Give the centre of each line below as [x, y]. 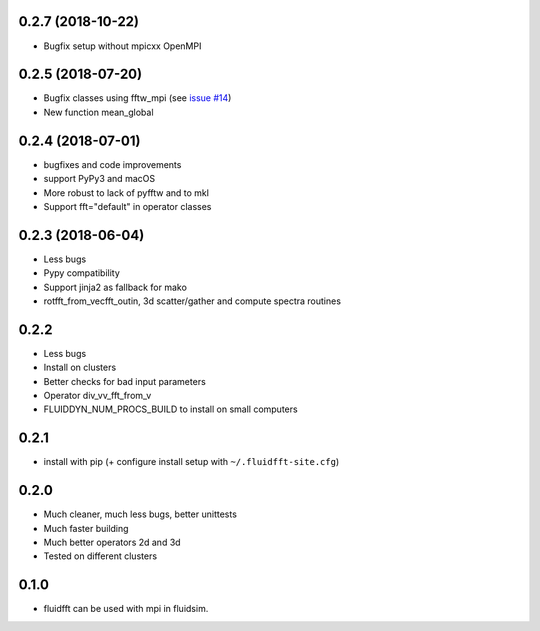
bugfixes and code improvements [112, 164]
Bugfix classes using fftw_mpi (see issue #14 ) [137, 98]
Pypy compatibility [81, 273]
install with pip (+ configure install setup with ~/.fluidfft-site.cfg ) [191, 462]
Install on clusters [80, 367]
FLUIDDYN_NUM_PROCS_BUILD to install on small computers [171, 409]
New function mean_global [98, 112]
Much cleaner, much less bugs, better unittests [140, 514]
